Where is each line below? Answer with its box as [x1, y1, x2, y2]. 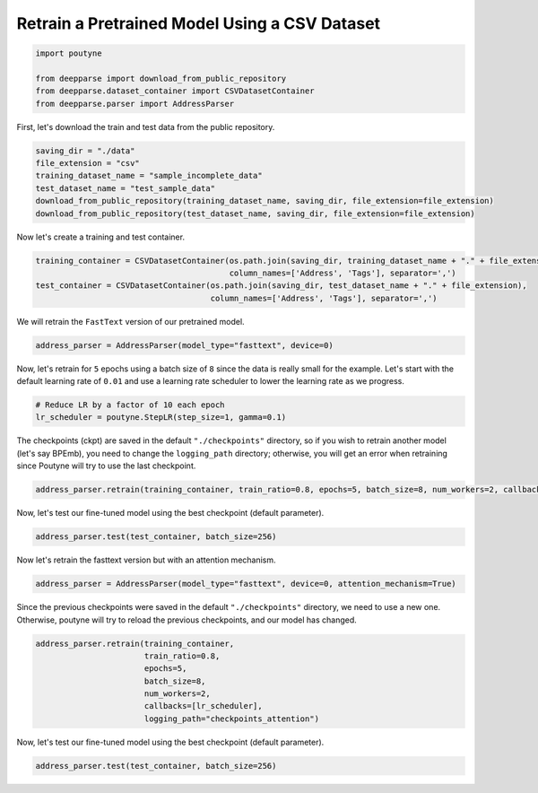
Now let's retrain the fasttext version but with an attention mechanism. [16, 554, 277, 565]
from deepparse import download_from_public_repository [35, 73, 287, 83]
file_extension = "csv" [35, 158, 141, 169]
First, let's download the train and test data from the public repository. [16, 121, 275, 132]
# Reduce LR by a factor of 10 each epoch [35, 400, 225, 410]
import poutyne [35, 48, 102, 58]
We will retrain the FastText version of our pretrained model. [16, 316, 246, 327]
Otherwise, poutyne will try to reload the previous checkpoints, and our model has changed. [16, 614, 358, 625]
